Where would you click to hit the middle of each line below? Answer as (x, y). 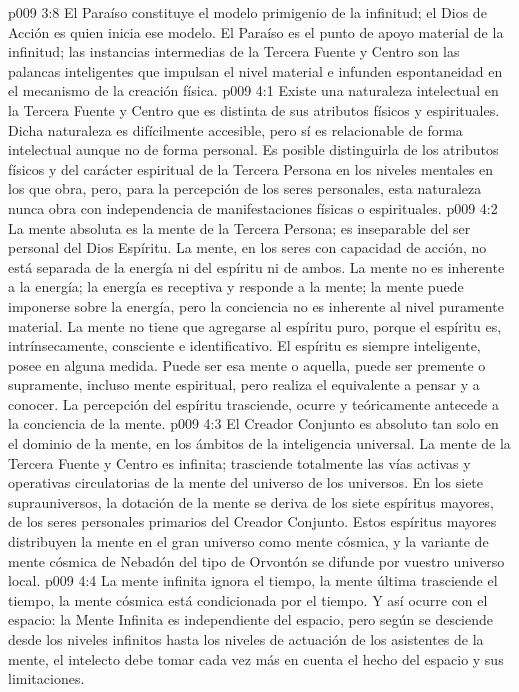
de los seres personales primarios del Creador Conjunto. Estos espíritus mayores (252, 521)
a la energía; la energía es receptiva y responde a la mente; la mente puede (236, 286)
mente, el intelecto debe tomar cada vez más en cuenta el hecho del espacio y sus (256, 658)
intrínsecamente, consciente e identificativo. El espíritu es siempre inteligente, (244, 345)
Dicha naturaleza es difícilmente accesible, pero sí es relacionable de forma (235, 129)
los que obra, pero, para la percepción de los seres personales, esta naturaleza (245, 188)
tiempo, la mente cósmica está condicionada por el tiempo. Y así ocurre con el (248, 599)
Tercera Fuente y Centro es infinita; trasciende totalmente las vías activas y (239, 462)
